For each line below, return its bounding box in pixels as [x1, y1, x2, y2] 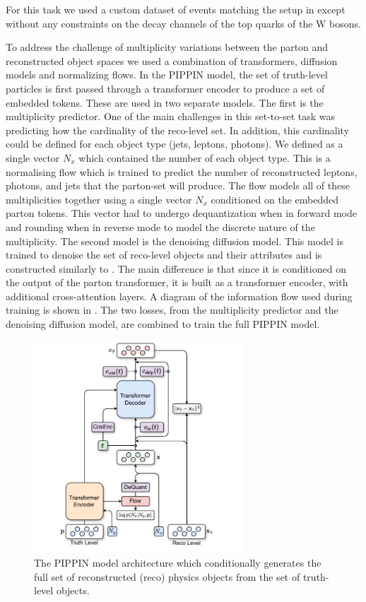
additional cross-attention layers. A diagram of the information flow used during [6, 288, 353, 303]
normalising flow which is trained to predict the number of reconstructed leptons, [6, 164, 358, 179]
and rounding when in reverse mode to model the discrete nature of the [6, 219, 315, 234]
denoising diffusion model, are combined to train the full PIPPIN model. [6, 317, 320, 331]
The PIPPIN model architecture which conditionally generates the [34, 555, 321, 569]
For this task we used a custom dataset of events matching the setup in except [6, 2, 346, 16]
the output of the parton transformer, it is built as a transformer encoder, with [6, 275, 348, 290]
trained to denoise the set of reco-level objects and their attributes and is [6, 247, 322, 262]
